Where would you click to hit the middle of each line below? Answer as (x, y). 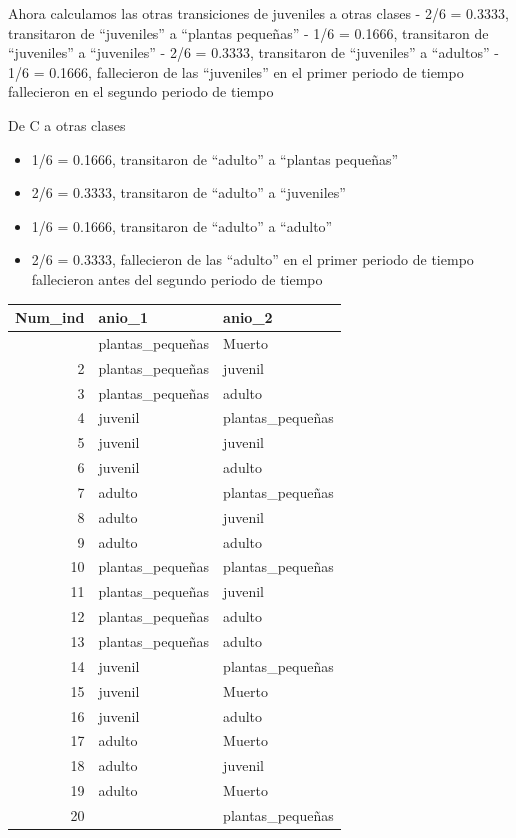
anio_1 (123, 317)
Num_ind (50, 317)
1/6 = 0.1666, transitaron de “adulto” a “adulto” (182, 225)
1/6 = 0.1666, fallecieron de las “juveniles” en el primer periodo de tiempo (236, 71)
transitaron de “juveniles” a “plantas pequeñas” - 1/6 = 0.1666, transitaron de (248, 32)
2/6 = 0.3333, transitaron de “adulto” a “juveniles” (188, 192)
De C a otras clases (67, 124)
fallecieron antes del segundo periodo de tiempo (177, 278)
